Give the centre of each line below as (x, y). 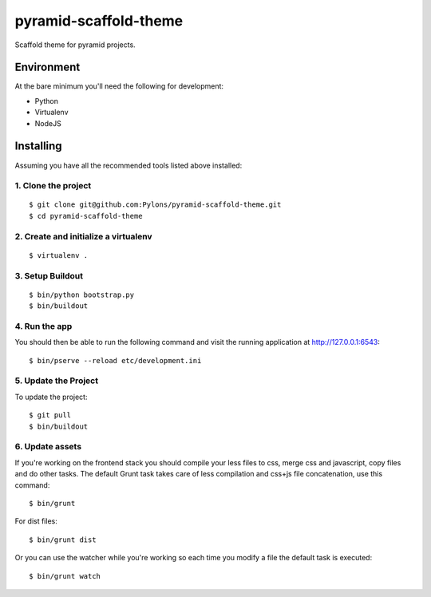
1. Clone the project (53, 186)
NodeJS (48, 123)
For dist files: (36, 521)
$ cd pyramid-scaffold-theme (86, 216)
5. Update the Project (57, 381)
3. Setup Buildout (49, 275)
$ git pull (50, 415)
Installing (39, 146)
